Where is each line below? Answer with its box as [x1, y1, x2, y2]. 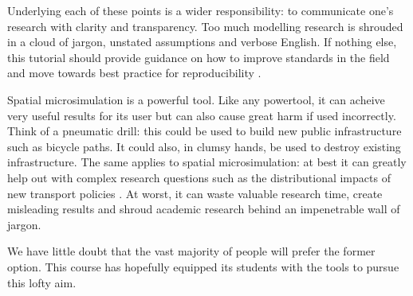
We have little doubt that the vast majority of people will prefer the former [7, 243, 376, 259]
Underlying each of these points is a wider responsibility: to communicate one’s [7, 2, 394, 18]
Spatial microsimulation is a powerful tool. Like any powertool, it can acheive [7, 91, 385, 107]
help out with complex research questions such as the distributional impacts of [7, 169, 391, 185]
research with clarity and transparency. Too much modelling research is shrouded [7, 18, 403, 34]
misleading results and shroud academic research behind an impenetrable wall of [7, 201, 400, 217]
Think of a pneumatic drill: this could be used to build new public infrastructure [7, 123, 402, 139]
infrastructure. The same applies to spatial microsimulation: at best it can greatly [7, 154, 407, 170]
